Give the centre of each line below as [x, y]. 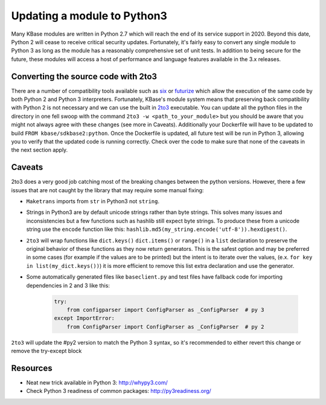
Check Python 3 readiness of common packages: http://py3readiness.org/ [119, 391]
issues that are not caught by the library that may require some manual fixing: [107, 190]
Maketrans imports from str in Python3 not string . [93, 201]
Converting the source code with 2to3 [84, 76]
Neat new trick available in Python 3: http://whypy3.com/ [97, 383]
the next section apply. [40, 150]
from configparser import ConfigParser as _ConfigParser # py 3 [165, 309]
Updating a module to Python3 [89, 16]
